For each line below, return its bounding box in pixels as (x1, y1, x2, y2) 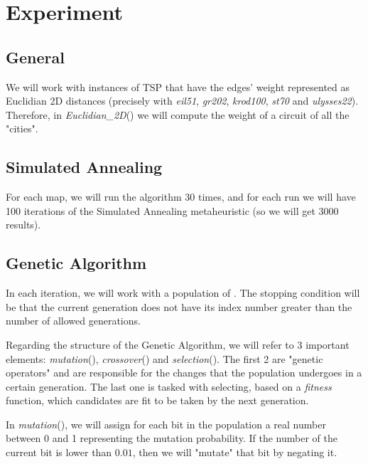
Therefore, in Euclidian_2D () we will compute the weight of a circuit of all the (6, 107, 350, 122)
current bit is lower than (6, 445, 112, 460)
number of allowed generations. (6, 313, 141, 328)
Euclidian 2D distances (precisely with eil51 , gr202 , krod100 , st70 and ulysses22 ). (6, 93, 359, 108)
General (6, 46, 65, 68)
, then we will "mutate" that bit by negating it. (132, 445, 337, 460)
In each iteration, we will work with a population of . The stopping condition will (6, 285, 360, 300)
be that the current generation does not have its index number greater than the (6, 299, 352, 314)
